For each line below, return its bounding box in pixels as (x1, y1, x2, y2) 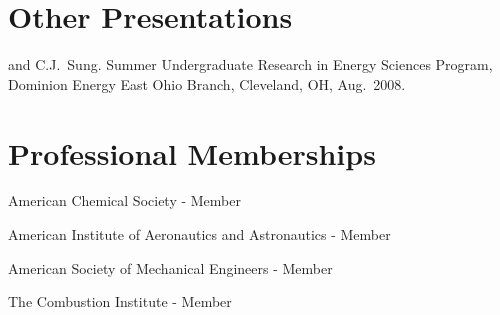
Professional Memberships (8, 132, 376, 173)
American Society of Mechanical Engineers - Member (8, 257, 333, 278)
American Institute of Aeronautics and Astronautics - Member (8, 224, 391, 245)
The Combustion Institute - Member (8, 291, 232, 312)
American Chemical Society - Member (8, 190, 241, 211)
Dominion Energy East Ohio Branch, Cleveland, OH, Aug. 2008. (8, 73, 406, 94)
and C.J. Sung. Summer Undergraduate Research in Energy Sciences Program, (8, 54, 493, 75)
